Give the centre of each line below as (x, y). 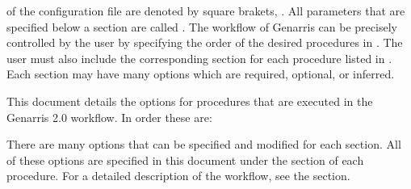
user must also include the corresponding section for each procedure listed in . (199, 58)
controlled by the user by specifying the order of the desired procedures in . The (205, 42)
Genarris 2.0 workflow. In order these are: (109, 117)
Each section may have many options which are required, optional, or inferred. (201, 74)
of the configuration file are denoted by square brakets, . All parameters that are (206, 10)
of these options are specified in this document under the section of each (185, 160)
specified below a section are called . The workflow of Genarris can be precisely (202, 26)
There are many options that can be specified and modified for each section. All (204, 144)
